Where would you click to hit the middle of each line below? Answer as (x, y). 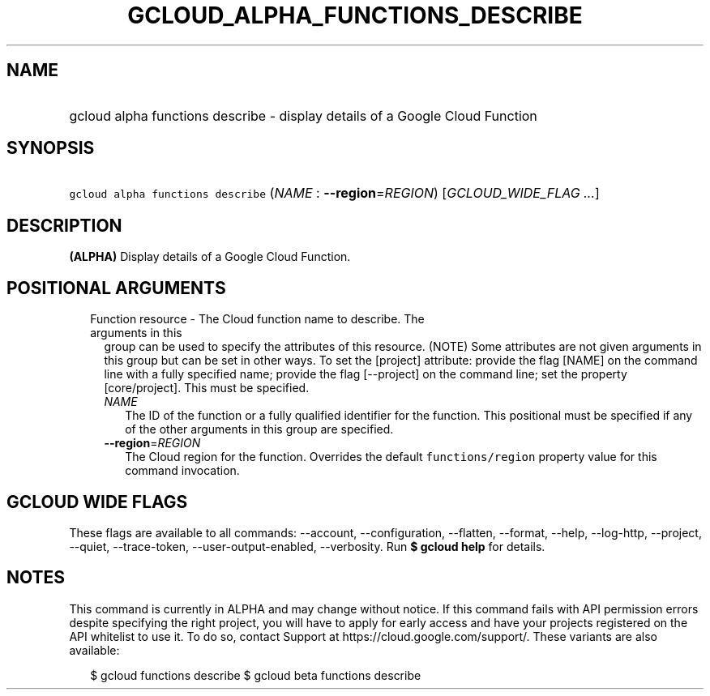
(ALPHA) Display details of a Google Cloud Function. (210, 257)
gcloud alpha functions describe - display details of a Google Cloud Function (303, 115)
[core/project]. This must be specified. (207, 388)
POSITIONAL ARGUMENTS (116, 288)
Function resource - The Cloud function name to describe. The (257, 319)
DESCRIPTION (64, 225)
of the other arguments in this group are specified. (259, 429)
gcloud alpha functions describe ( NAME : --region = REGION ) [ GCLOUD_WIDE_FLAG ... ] (334, 193)
